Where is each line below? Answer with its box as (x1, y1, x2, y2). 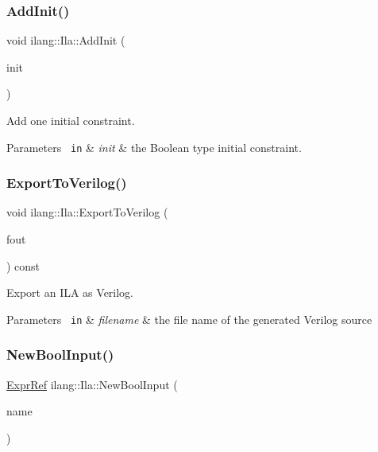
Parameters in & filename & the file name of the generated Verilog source (6, 310, 372, 327)
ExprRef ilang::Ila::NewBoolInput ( (6, 376, 178, 392)
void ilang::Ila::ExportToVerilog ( (6, 204, 168, 220)
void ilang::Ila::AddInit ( (6, 32, 125, 49)
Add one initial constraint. (6, 112, 135, 128)
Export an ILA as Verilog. (6, 284, 134, 301)
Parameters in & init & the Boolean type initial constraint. (6, 138, 302, 155)
